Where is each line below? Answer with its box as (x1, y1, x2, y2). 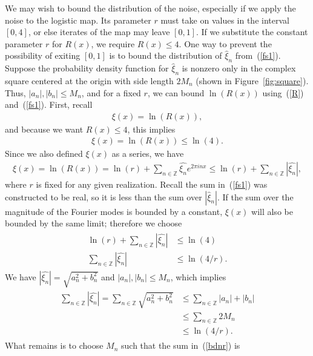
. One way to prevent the (179, 37, 272, 50)
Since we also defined (5, 147, 83, 160)
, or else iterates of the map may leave (28, 25, 170, 38)
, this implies (127, 122, 176, 135)
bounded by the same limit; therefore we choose (5, 217, 182, 229)
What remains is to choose (5, 339, 104, 352)
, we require (91, 37, 135, 50)
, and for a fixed (81, 86, 141, 99)
